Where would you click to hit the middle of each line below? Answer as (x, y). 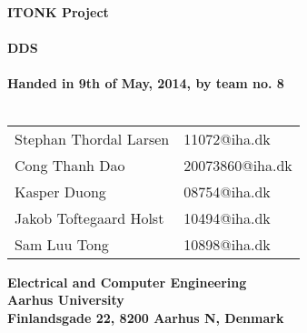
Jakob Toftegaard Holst (89, 217)
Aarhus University (66, 300)
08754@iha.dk (227, 191)
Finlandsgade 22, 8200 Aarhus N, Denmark (146, 317)
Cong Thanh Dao (70, 165)
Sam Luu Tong (62, 244)
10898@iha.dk (227, 244)
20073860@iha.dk (238, 165)
